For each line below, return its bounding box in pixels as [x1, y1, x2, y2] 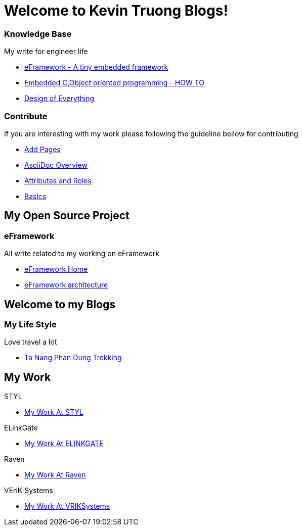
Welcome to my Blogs [4, 298, 116, 311]
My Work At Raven [24, 470, 86, 479]
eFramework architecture [24, 280, 108, 290]
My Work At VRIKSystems [24, 502, 110, 511]
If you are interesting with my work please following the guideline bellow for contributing [4, 129, 298, 138]
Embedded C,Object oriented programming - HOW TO [24, 78, 204, 87]
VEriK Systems [4, 486, 53, 495]
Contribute [4, 111, 48, 121]
